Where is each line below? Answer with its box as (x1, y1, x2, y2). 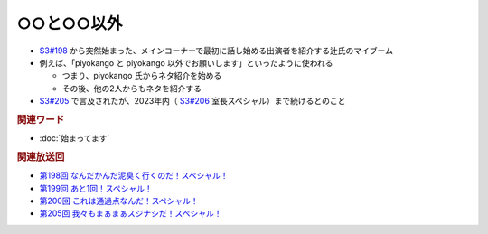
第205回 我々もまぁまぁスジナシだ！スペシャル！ (39, 208, 222, 219)
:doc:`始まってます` (39, 133, 110, 144)
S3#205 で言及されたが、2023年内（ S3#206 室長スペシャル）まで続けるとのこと (39, 96, 346, 107)
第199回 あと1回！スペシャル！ (39, 183, 153, 193)
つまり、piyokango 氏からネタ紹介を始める (61, 70, 222, 81)
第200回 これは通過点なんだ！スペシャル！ (39, 195, 199, 206)
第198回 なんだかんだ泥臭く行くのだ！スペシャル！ (39, 170, 229, 181)
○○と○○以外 (16, 14, 123, 33)
